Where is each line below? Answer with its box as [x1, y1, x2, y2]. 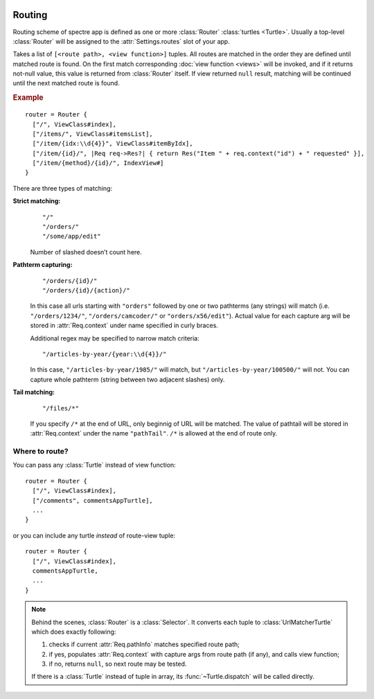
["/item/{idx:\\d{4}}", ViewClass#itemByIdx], [32, 139, 193, 148]
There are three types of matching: [12, 184, 113, 192]
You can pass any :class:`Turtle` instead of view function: [12, 461, 176, 469]
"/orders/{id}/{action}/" [42, 286, 131, 294]
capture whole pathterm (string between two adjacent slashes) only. [30, 375, 225, 383]
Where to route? [12, 447, 69, 456]
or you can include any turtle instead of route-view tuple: [12, 531, 176, 540]
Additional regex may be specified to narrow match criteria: [30, 334, 200, 343]
